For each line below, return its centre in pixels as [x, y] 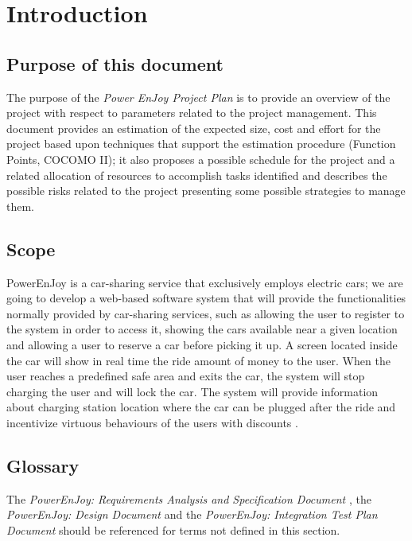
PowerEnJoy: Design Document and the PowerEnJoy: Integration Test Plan [192, 514]
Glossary [43, 465]
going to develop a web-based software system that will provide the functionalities [206, 298]
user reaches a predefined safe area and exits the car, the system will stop [186, 376]
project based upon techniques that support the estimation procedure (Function [201, 144]
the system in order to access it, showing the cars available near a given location [202, 329]
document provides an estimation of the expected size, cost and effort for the [194, 128]
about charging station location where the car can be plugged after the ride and [201, 407]
